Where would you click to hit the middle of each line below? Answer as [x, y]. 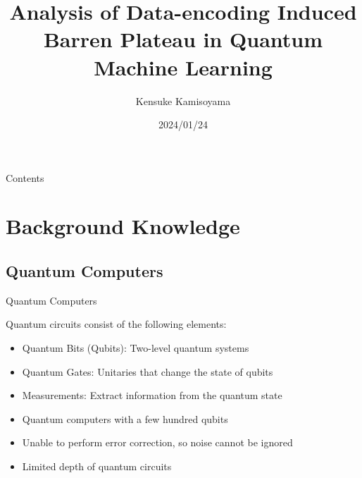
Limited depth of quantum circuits [97, 466]
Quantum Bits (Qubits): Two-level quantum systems [136, 348]
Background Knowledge [123, 226]
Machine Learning [183, 67]
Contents [25, 177]
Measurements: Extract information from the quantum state [152, 395]
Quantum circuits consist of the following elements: [116, 324]
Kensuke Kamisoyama [183, 100]
